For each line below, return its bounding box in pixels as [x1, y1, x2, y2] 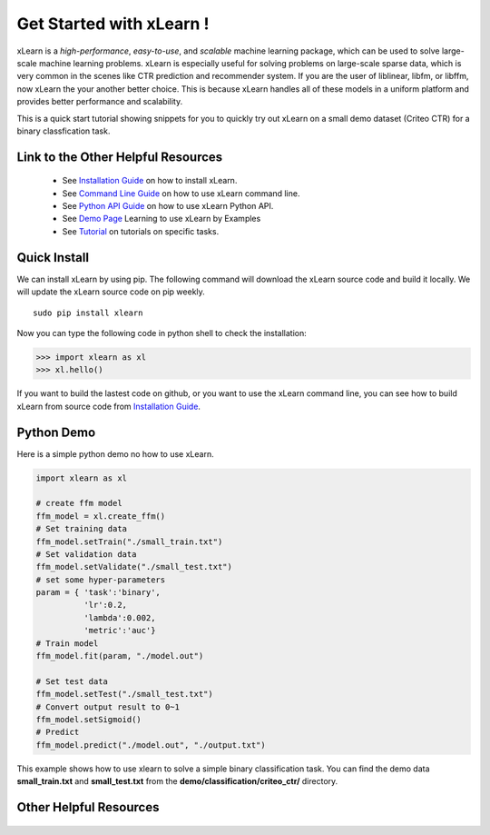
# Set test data [35, 676, 109, 686]
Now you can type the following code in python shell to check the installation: [16, 327, 308, 338]
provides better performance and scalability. [16, 96, 183, 107]
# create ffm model [35, 498, 122, 509]
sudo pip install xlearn [33, 307, 143, 318]
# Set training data [35, 523, 127, 534]
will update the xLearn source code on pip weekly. [16, 286, 206, 297]
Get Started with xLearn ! [16, 14, 210, 34]
